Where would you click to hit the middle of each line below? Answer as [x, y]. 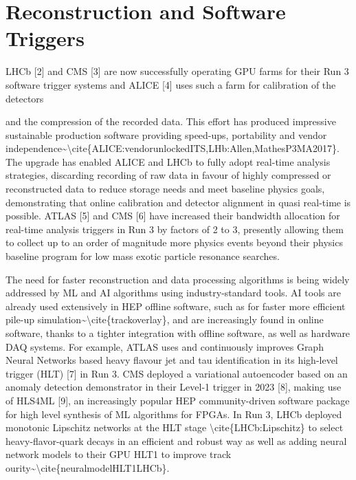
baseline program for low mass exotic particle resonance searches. [143, 256]
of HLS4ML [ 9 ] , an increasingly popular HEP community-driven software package [178, 400]
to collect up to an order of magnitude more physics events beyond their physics [174, 242]
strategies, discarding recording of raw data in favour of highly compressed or [168, 175]
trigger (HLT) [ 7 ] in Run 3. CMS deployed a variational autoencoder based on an [177, 373]
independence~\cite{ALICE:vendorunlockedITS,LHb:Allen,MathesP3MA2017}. [173, 148]
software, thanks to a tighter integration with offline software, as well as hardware [178, 333]
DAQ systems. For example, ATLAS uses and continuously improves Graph [165, 346]
